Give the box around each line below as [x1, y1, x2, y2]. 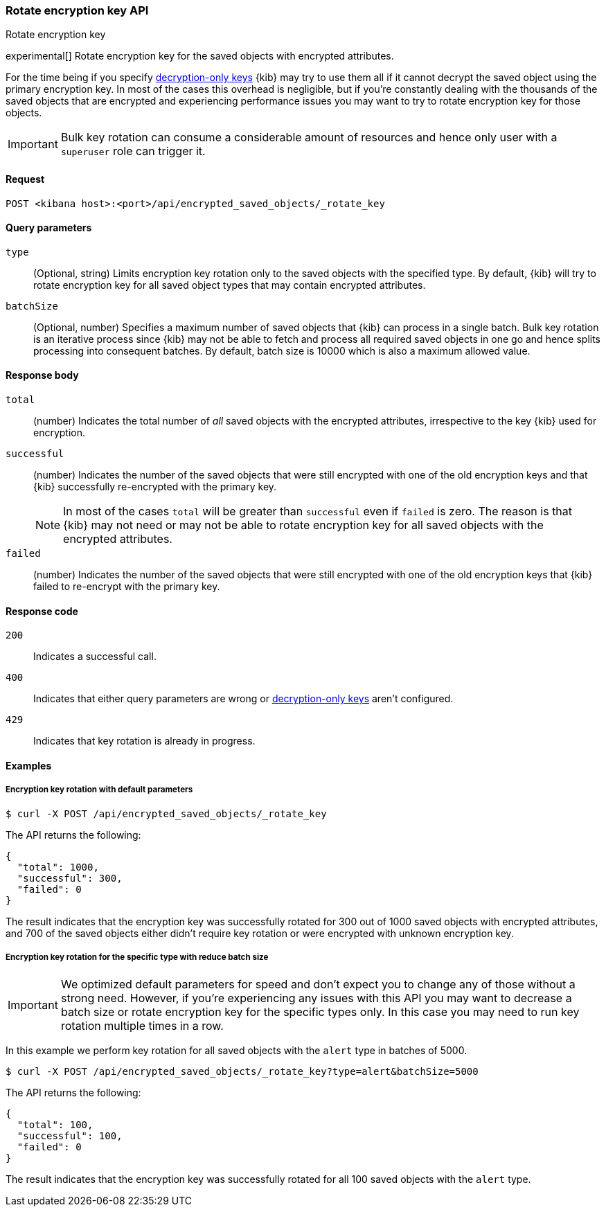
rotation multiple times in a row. [60, 1019, 224, 1033]
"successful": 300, [17, 872, 123, 884]
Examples [6, 759, 52, 772]
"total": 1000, [17, 861, 99, 873]
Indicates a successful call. [33, 650, 157, 663]
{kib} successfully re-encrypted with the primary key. [33, 481, 277, 493]
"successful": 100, [17, 1130, 123, 1142]
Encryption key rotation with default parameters [6, 785, 193, 795]
